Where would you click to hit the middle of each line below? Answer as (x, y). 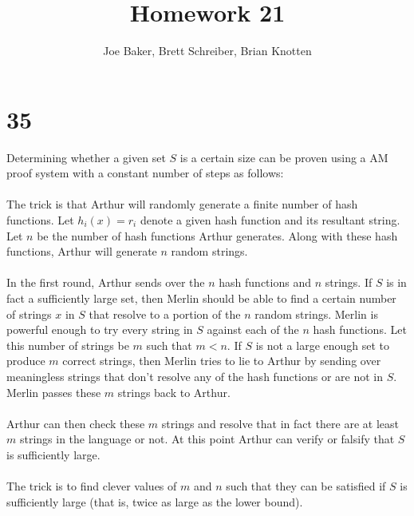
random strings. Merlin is (316, 314)
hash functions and (265, 282)
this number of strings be (68, 345)
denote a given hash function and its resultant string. (270, 220)
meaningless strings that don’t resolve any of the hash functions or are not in (195, 376)
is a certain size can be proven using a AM (284, 157)
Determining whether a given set (86, 157)
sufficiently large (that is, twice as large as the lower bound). (155, 501)
